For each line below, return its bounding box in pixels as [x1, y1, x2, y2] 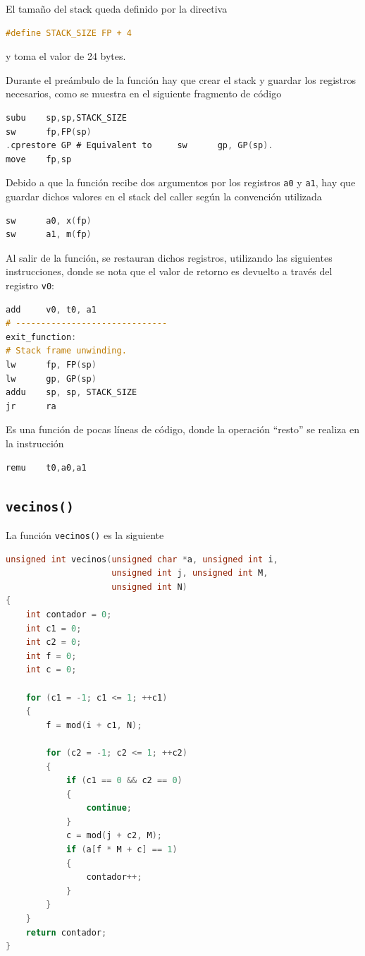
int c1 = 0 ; [25, 623, 82, 634]
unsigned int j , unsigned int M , [111, 568, 268, 579]
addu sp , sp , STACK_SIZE [6, 387, 137, 398]
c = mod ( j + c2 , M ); [66, 830, 163, 841]
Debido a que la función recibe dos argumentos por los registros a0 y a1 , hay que [6, 175, 356, 190]
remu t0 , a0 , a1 [6, 462, 87, 473]
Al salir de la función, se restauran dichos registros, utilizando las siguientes [6, 250, 333, 265]
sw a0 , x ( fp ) [6, 215, 92, 226]
